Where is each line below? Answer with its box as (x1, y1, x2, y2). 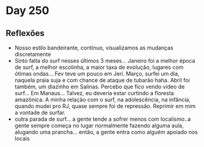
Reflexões (5, 28, 45, 38)
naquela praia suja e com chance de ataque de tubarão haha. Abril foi (14, 77, 190, 84)
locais (14, 135, 30, 142)
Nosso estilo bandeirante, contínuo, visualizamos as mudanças (14, 44, 173, 51)
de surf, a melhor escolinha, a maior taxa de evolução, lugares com (14, 63, 184, 71)
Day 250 (5, 4, 49, 18)
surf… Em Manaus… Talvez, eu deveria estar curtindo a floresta (14, 90, 175, 96)
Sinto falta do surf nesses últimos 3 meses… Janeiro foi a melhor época (14, 57, 195, 64)
